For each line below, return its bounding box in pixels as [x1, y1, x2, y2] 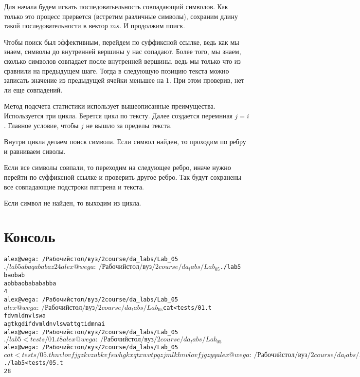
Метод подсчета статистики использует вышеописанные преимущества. [4, 101, 216, 111]
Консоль [4, 226, 55, 246]
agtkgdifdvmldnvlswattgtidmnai [4, 320, 105, 328]
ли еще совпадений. [4, 84, 63, 94]
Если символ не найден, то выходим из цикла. [4, 198, 141, 208]
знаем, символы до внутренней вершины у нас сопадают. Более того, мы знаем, [4, 46, 241, 57]
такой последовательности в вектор [4, 20, 108, 31]
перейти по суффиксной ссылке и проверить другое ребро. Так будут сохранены [4, 171, 242, 182]
